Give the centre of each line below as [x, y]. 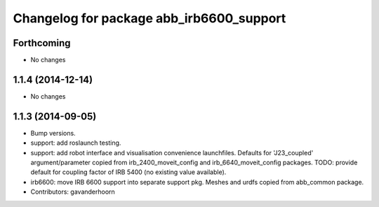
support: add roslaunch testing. [76, 143]
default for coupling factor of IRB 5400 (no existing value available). [128, 172]
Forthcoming [42, 43]
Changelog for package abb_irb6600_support [149, 18]
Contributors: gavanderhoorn [73, 192]
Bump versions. [53, 133]
